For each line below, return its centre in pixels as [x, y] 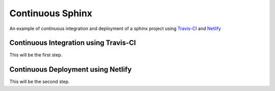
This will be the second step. [39, 82]
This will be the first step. [36, 55]
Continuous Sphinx [51, 13]
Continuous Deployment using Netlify [71, 69]
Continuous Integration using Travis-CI [73, 43]
